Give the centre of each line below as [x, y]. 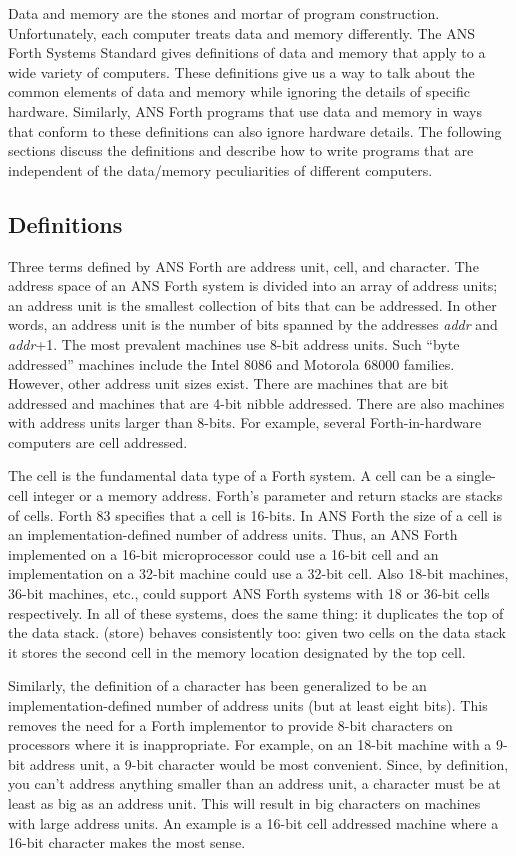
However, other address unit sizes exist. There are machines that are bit [228, 383]
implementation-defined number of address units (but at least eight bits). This [248, 705]
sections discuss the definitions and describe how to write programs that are [241, 150]
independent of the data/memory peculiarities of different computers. [220, 169]
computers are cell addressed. [98, 441]
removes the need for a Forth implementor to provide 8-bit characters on [230, 724]
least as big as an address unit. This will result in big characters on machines [244, 802]
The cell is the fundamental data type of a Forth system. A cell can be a [230, 475]
